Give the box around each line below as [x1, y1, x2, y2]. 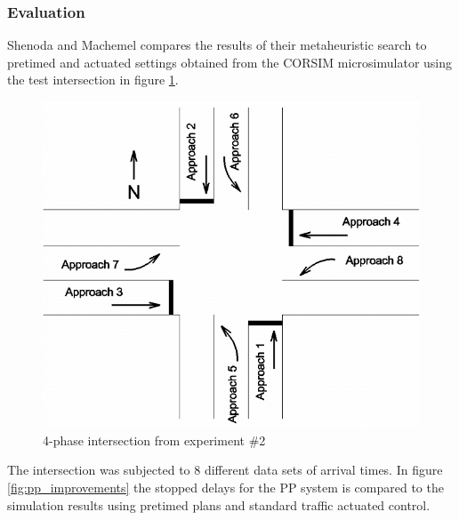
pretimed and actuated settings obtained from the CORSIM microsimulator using [7, 52, 453, 71]
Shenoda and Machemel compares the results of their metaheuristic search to [7, 36, 427, 54]
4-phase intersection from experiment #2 [43, 430, 266, 449]
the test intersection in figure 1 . [7, 70, 179, 89]
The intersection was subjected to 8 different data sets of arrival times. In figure [7, 460, 443, 479]
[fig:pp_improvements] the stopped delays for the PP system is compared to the [7, 477, 444, 496]
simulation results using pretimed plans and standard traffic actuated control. [7, 495, 431, 514]
